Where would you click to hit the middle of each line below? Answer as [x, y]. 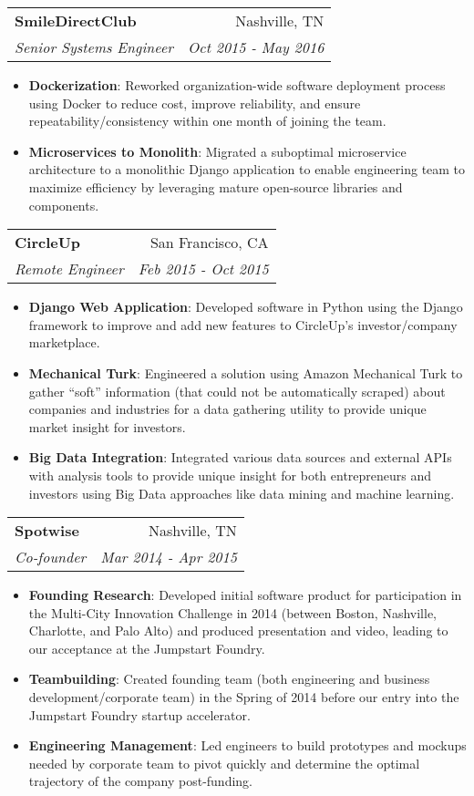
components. [64, 205]
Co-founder [51, 557]
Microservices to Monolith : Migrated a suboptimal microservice [217, 151]
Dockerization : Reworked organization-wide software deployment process [237, 85]
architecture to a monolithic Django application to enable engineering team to [247, 169]
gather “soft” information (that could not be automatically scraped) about [237, 391]
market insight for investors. [107, 426]
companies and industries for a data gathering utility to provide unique [227, 409]
